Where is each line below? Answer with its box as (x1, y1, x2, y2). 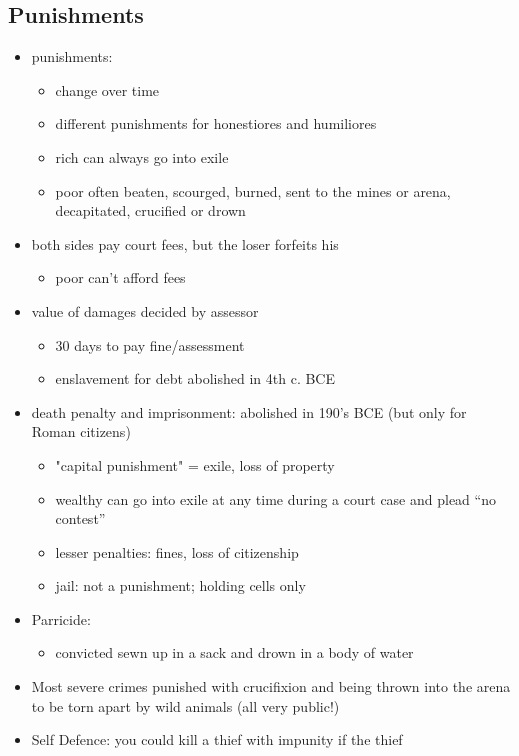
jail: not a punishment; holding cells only (55, 575, 306, 596)
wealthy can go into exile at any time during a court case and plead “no (55, 488, 496, 509)
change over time (55, 79, 160, 100)
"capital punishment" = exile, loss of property (55, 454, 335, 475)
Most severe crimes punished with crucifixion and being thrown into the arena (31, 676, 511, 697)
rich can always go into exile (55, 146, 229, 167)
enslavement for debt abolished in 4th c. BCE (55, 368, 336, 389)
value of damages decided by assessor (31, 300, 259, 321)
